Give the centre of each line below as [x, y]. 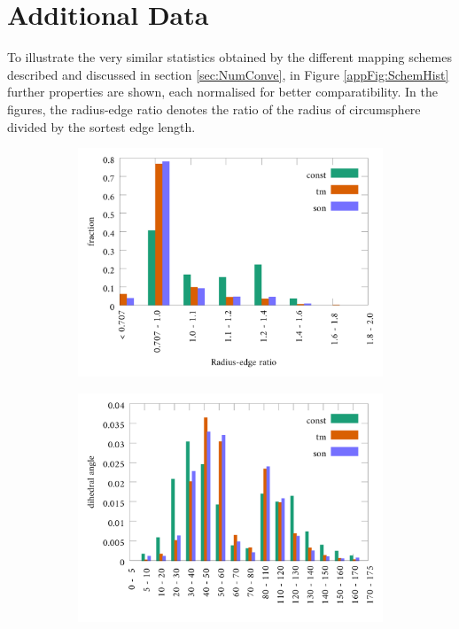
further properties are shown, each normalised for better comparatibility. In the [222, 92]
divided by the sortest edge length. [101, 126]
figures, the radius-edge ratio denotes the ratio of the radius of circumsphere [214, 109]
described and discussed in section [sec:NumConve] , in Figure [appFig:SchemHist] [228, 74]
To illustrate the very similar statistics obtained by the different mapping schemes [229, 57]
